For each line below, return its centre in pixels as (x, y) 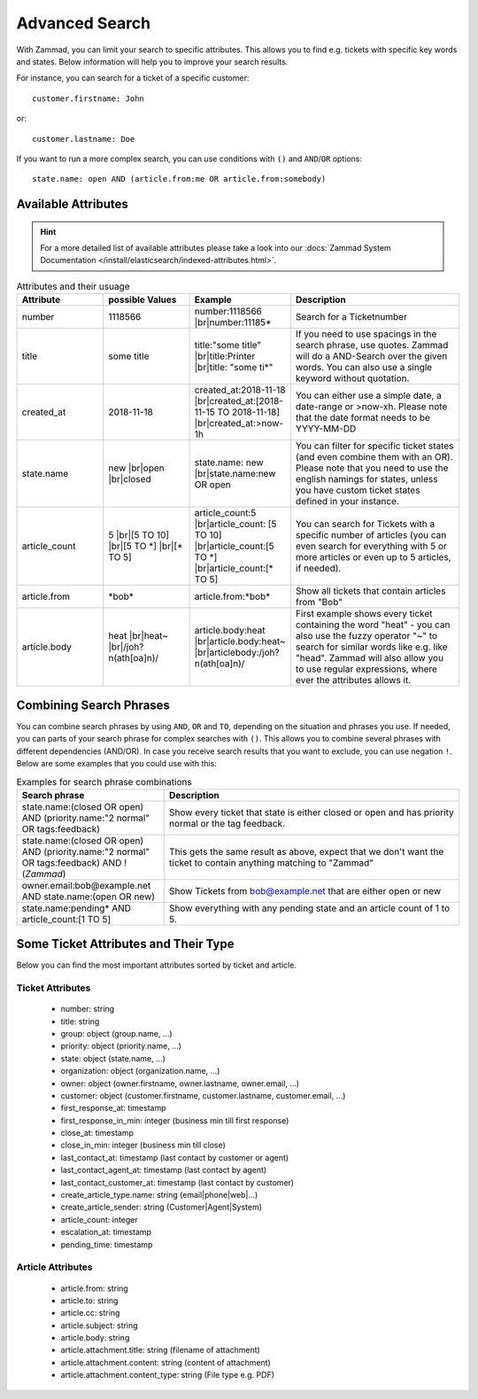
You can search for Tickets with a (365, 525)
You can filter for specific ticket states (374, 446)
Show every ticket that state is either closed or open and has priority (312, 812)
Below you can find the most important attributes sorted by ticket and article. (156, 965)
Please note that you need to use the (372, 468)
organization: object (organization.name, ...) (140, 1071)
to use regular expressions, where (366, 669)
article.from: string (94, 1288)
